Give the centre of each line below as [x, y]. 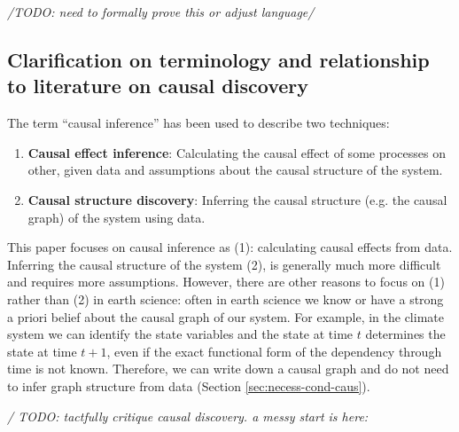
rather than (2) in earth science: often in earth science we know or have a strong [226, 298]
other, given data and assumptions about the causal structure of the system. [235, 170]
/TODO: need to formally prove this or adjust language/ [161, 12]
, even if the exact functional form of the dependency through [274, 351]
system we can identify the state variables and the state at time [180, 334]
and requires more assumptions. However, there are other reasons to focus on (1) [226, 282]
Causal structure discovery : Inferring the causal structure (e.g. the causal [237, 199]
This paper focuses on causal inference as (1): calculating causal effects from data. [230, 247]
